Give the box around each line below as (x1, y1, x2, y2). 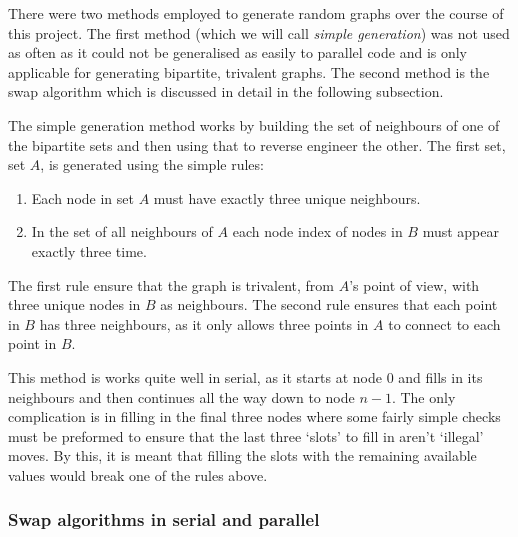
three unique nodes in (8, 294, 141, 315)
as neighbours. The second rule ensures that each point (160, 294, 498, 315)
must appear (422, 221, 500, 242)
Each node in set (31, 187, 134, 208)
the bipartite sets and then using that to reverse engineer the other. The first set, (8, 134, 506, 155)
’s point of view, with (349, 274, 480, 295)
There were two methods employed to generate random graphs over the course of (8, 3, 504, 23)
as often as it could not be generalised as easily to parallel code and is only (8, 42, 468, 63)
